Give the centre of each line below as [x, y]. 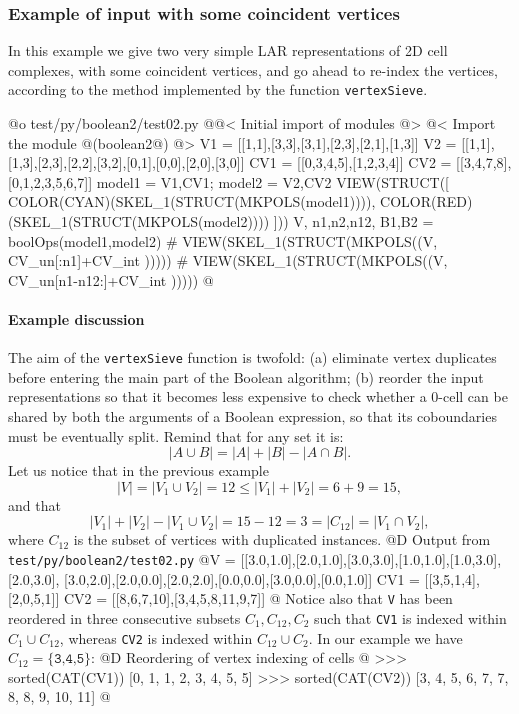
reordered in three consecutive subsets [124, 617]
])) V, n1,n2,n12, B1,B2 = [353, 221]
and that [34, 504]
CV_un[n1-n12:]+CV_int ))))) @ [111, 279]
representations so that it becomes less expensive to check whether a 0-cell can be [258, 396]
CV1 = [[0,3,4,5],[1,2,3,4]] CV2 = [350, 162]
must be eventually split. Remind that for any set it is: [176, 435]
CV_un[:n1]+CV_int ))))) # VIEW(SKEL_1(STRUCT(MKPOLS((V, [228, 260]
